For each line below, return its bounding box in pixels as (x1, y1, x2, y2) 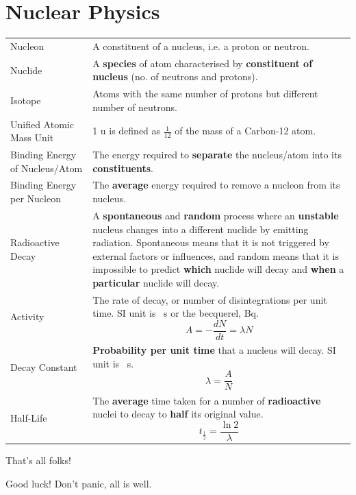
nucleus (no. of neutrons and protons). (92, 69, 258, 84)
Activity (10, 309, 44, 324)
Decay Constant (10, 359, 77, 374)
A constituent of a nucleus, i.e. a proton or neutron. (92, 38, 310, 53)
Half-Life (10, 410, 47, 424)
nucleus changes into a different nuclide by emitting (92, 221, 309, 236)
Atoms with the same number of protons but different (92, 86, 318, 101)
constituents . (92, 160, 153, 175)
